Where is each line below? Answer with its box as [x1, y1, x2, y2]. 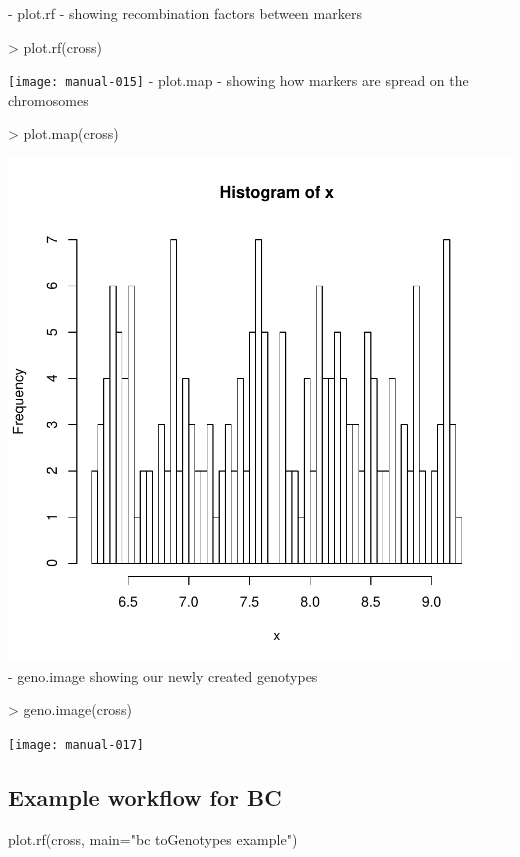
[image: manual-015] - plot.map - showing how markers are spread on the [8, 70, 469, 91]
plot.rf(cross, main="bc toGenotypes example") [8, 828, 298, 849]
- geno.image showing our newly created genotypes [8, 665, 318, 686]
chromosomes [8, 89, 89, 110]
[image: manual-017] [8, 737, 145, 752]
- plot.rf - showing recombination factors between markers [8, 3, 362, 23]
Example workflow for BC [8, 781, 282, 812]
